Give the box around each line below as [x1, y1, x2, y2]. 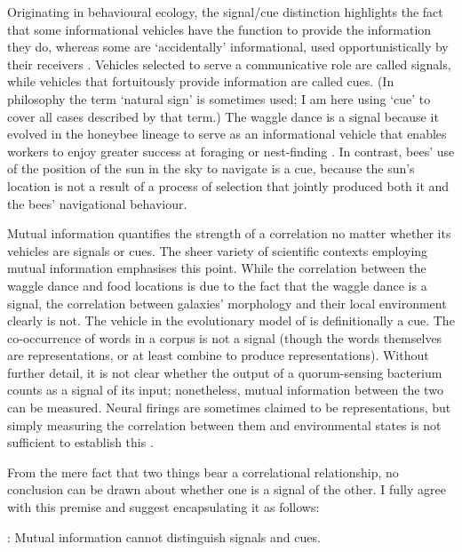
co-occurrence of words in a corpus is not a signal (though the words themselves [7, 328, 442, 347]
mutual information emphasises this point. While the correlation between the [7, 259, 426, 277]
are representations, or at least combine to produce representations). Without [7, 346, 429, 364]
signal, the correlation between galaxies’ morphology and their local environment [7, 293, 447, 312]
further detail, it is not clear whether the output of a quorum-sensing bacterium [7, 363, 442, 381]
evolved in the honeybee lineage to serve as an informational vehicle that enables [7, 124, 447, 143]
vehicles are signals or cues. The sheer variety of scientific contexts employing [7, 241, 428, 260]
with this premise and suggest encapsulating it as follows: [7, 498, 320, 516]
